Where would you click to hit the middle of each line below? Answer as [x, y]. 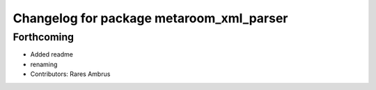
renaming [44, 64]
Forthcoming [44, 37]
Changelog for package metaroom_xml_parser [150, 18]
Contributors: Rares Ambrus [70, 74]
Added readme [52, 54]
